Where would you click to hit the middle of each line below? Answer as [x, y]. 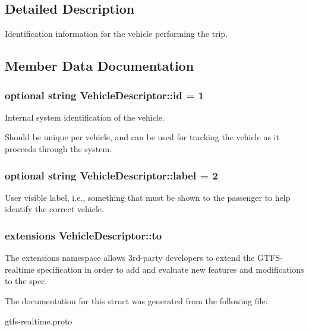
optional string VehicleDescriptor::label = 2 [111, 175]
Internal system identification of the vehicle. [85, 117]
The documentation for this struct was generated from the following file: [136, 300]
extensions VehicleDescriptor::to [83, 235]
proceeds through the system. [58, 148]
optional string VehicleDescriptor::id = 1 [105, 95]
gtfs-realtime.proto [39, 321]
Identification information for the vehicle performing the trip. [116, 34]
